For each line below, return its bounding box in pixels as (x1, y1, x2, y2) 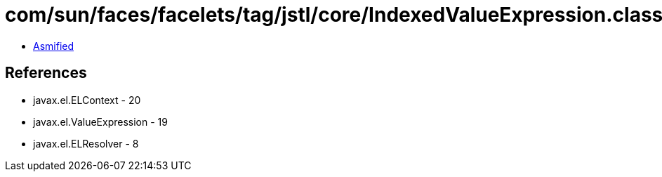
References (5, 64, 87, 82)
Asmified (33, 39, 74, 52)
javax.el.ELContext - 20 (33, 93, 141, 106)
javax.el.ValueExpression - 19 (33, 115, 168, 128)
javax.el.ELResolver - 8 (33, 137, 139, 150)
